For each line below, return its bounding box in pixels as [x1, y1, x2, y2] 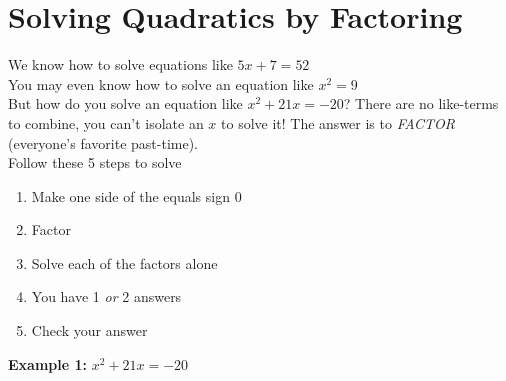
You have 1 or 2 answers [31, 286, 182, 307]
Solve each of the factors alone [31, 252, 218, 273]
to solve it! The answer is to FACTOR [221, 112, 456, 133]
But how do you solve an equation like [8, 93, 243, 114]
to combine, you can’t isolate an [8, 112, 204, 133]
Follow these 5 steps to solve [8, 152, 182, 173]
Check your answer [31, 320, 148, 341]
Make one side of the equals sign [31, 185, 230, 206]
